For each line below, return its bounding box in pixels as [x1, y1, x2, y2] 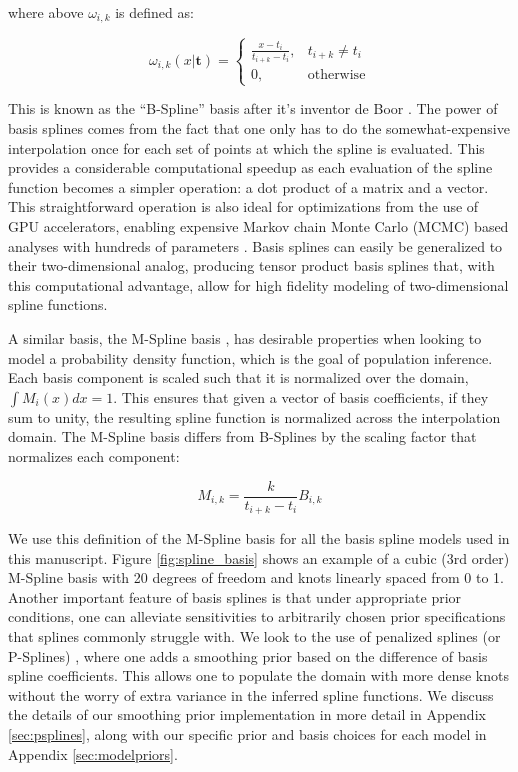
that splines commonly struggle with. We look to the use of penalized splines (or [8, 626, 501, 647]
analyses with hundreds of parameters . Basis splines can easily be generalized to [8, 235, 503, 256]
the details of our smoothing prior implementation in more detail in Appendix [8, 704, 486, 725]
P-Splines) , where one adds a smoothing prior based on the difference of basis [8, 645, 488, 666]
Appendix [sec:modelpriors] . [8, 743, 178, 764]
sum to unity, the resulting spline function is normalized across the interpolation [8, 406, 501, 427]
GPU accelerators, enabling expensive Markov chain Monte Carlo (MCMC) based [8, 216, 509, 237]
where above [8, 2, 84, 22]
